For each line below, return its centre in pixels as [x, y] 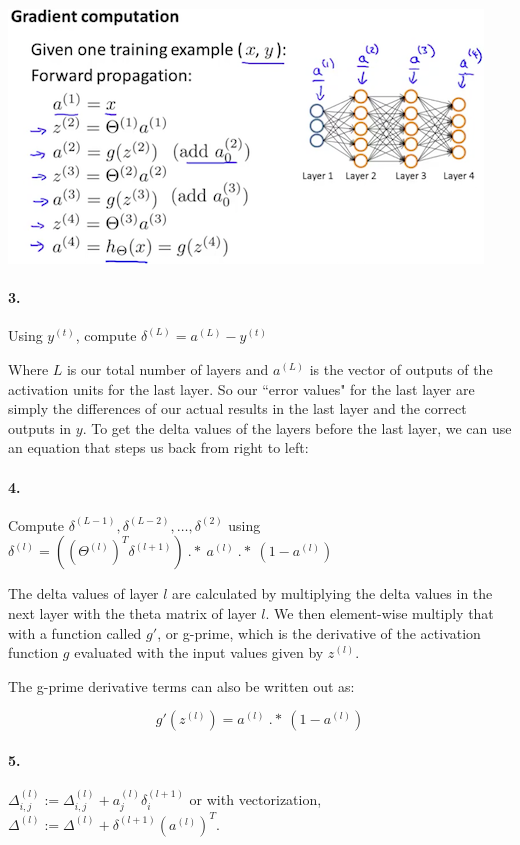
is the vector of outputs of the [401, 368]
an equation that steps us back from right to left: [158, 447]
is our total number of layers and [167, 368]
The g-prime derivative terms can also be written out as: [181, 685]
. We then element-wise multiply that [379, 612]
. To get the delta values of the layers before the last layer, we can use [297, 427]
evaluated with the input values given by [199, 652]
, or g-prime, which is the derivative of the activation [319, 632]
